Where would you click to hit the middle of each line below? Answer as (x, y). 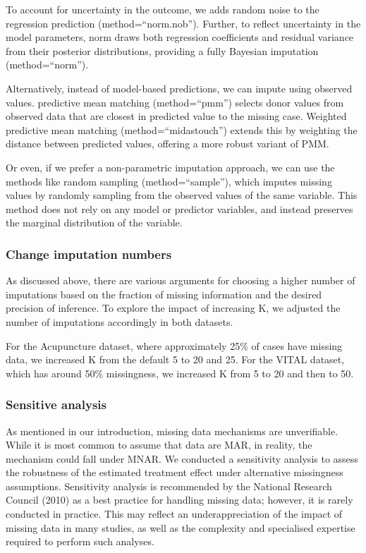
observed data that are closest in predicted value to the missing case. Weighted (176, 116)
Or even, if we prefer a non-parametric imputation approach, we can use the (170, 167)
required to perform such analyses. (80, 541)
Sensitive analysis (56, 405)
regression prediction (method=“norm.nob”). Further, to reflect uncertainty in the (183, 23)
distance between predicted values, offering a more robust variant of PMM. (167, 144)
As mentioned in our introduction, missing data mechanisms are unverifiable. (172, 431)
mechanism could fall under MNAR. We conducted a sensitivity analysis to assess (182, 458)
